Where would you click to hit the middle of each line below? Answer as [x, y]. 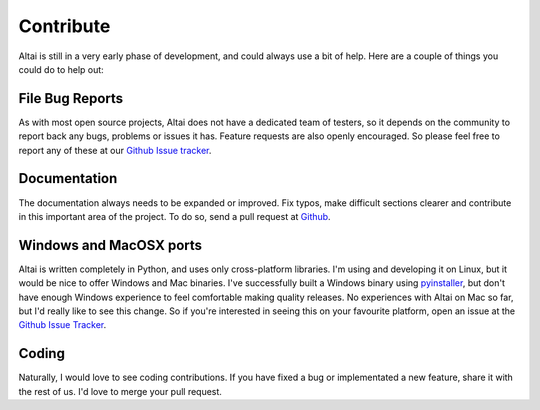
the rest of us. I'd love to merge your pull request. [120, 391]
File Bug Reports [71, 98]
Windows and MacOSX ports [110, 245]
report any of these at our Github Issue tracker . [115, 150]
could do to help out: [61, 69]
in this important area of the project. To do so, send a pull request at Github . [174, 216]
